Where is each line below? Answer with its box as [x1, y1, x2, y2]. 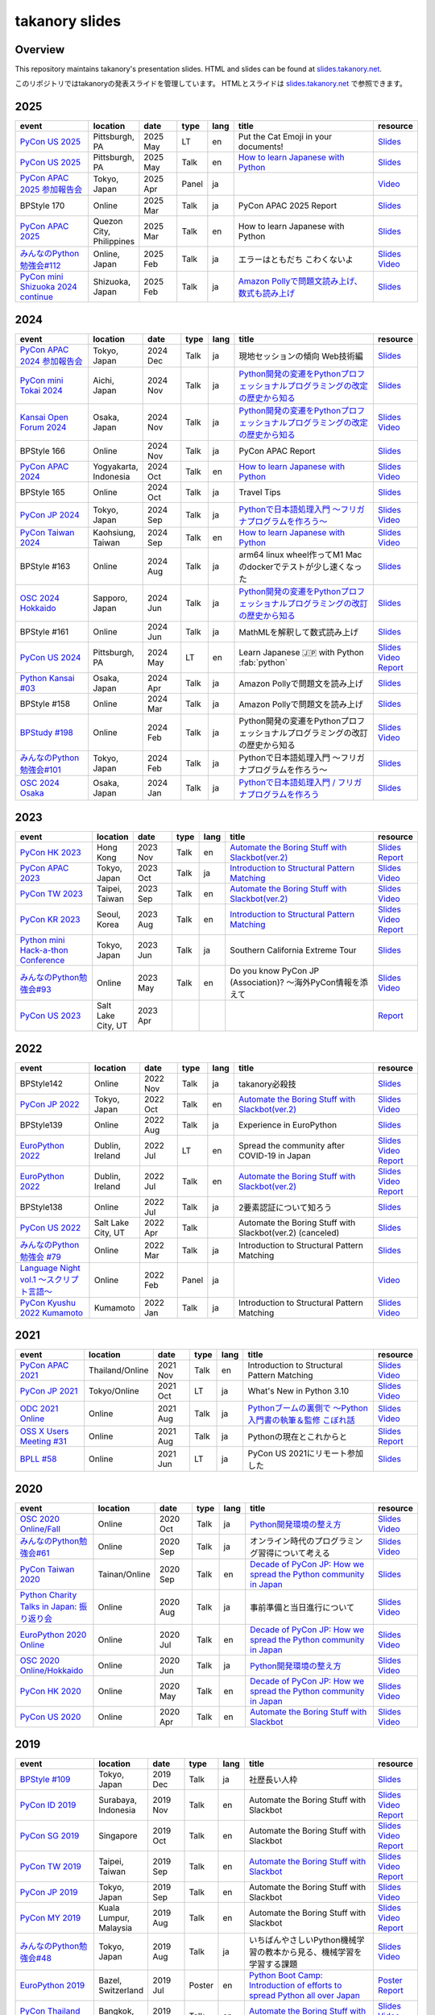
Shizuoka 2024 [19, 281, 78, 293]
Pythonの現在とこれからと [247, 1431, 348, 1443]
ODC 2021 [19, 1403, 59, 1415]
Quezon [93, 216, 123, 227]
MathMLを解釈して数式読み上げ [238, 626, 358, 638]
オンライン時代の [250, 1535, 315, 1547]
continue [19, 291, 54, 302]
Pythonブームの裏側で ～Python [247, 1402, 368, 1414]
